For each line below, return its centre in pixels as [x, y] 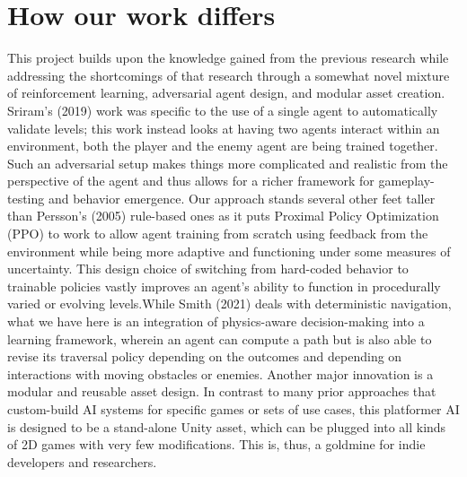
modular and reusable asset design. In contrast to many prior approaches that [222, 391]
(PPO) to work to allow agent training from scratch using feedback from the [218, 234]
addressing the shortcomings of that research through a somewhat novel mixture [229, 75]
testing [26, 198]
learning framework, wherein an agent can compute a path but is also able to [220, 338]
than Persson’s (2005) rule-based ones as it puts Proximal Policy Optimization [223, 216]
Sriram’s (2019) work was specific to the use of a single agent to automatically [223, 110]
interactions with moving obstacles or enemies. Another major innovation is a [220, 373]
